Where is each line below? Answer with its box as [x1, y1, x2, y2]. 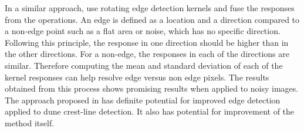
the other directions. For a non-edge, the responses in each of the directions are [5, 48, 289, 60]
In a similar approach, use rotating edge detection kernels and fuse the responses [5, 2, 295, 14]
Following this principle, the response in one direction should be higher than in [5, 36, 289, 48]
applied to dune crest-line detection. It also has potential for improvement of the [5, 105, 295, 117]
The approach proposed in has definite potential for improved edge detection [5, 93, 281, 106]
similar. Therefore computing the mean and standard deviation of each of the [5, 59, 283, 71]
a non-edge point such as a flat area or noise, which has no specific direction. [5, 25, 281, 37]
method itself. [5, 116, 55, 129]
